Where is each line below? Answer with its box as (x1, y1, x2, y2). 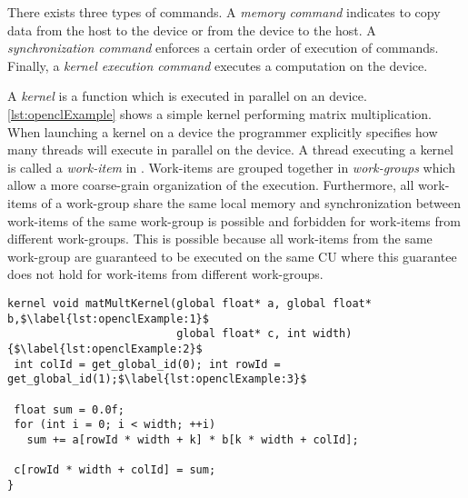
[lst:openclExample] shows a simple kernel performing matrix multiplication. (7, 104, 432, 123)
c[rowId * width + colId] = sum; (14, 463, 216, 477)
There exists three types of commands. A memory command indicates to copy (7, 3, 441, 21)
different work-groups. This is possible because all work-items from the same (7, 229, 433, 248)
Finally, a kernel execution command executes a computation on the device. (7, 55, 428, 75)
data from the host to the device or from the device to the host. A (7, 20, 376, 39)
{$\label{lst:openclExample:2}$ (7, 342, 203, 355)
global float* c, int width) (176, 327, 353, 341)
